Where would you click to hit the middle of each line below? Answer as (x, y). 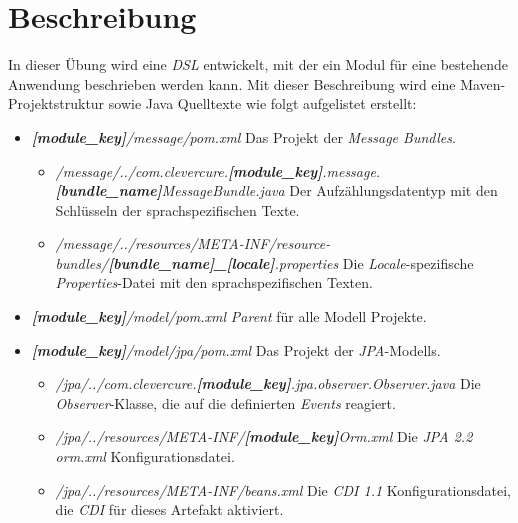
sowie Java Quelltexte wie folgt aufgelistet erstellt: (262, 103)
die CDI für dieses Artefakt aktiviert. (169, 509)
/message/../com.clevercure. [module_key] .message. (218, 170)
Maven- (483, 83)
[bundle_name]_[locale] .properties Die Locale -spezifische (291, 262)
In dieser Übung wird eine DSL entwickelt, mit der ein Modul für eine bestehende (258, 64)
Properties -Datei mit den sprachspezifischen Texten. (214, 282)
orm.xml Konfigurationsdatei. (145, 456)
